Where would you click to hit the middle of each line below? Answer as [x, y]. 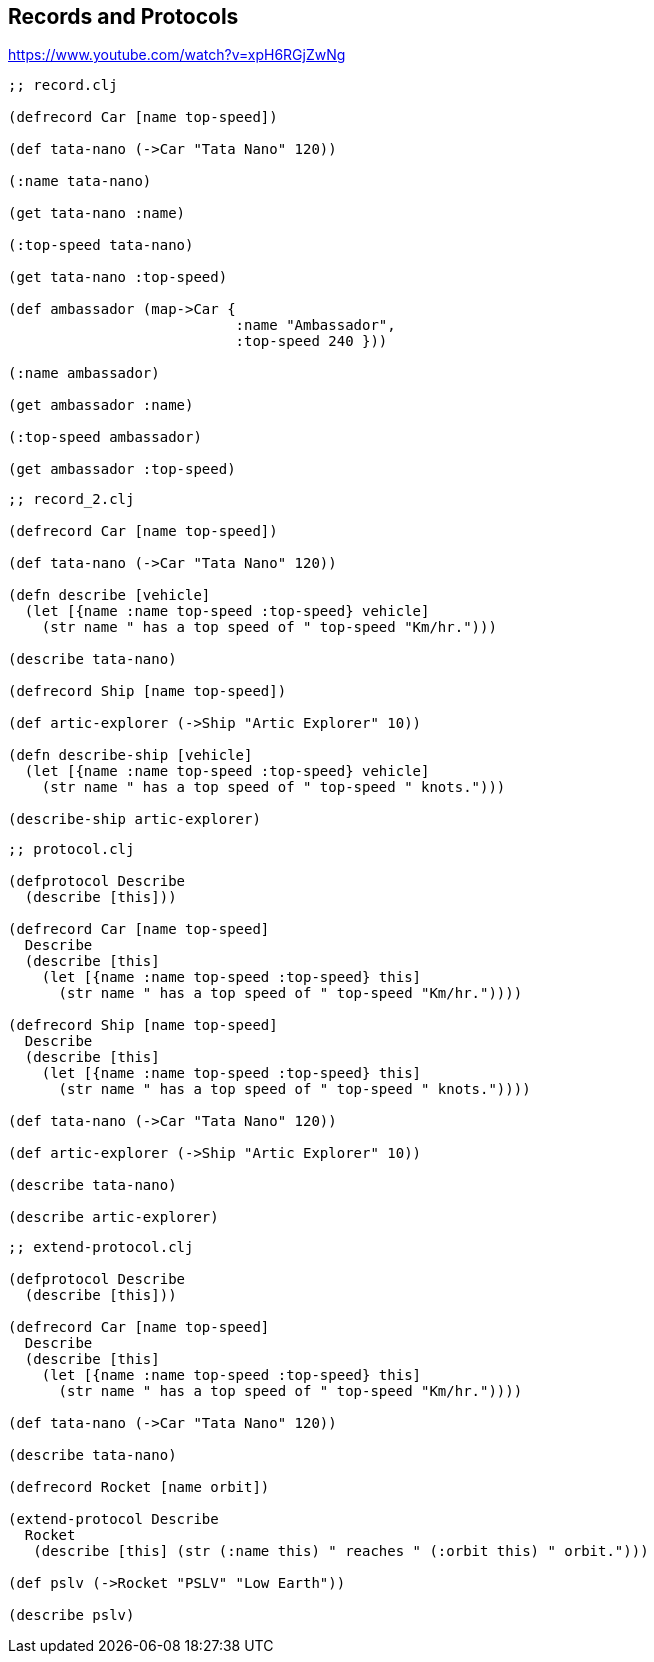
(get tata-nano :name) [97, 213]
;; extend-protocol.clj [101, 1247]
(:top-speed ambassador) [105, 437]
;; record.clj [63, 85]
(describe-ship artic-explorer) [134, 819]
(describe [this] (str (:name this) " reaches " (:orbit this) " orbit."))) [341, 1551]
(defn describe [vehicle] [109, 595]
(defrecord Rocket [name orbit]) [139, 1487]
